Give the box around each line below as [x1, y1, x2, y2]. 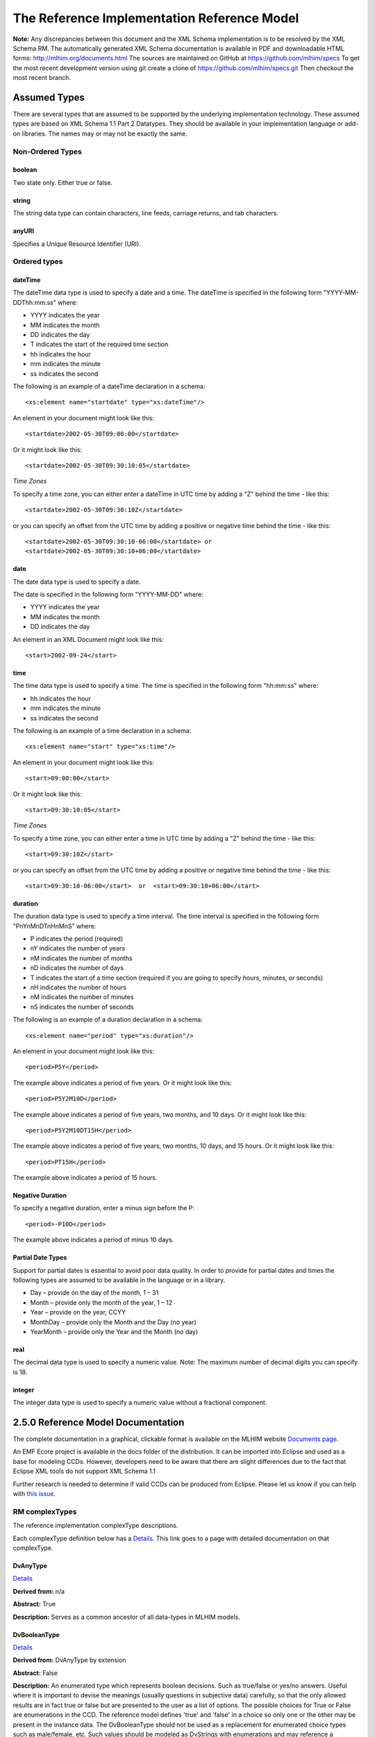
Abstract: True [12, 1600, 56, 1608]
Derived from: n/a [12, 1587, 65, 1595]
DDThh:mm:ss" [12, 298, 57, 306]
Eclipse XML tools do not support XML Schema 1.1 [12, 1467, 156, 1476]
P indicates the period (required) [30, 935, 124, 943]
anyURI [12, 227, 35, 236]
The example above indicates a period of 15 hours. [12, 1174, 158, 1182]
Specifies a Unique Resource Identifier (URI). [12, 240, 142, 248]
